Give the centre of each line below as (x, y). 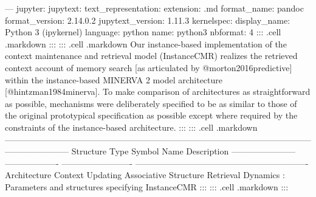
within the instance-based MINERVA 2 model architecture (114, 79)
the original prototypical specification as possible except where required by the (151, 115)
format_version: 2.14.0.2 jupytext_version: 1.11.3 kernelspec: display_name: (148, 20)
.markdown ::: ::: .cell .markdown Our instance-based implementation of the (146, 43)
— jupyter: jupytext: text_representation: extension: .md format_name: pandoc (154, 8)
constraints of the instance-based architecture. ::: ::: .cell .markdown (131, 127)
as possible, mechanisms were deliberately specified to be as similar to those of (151, 103)
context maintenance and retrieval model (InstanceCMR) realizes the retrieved (151, 56)
